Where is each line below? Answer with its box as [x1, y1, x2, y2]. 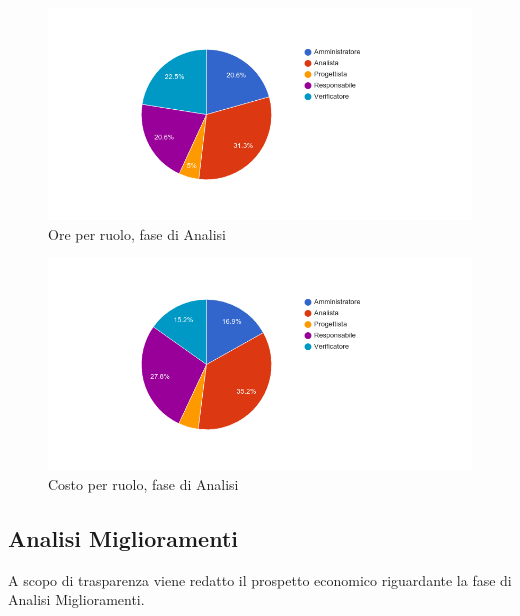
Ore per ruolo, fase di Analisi [48, 223, 227, 244]
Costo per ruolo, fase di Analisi [48, 473, 239, 494]
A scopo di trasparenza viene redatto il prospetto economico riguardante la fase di [8, 569, 512, 590]
